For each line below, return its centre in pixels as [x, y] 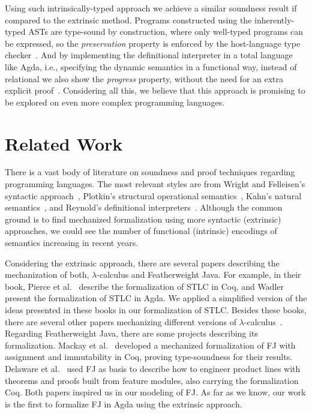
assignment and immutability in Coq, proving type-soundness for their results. [149, 357]
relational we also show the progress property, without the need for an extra [144, 78]
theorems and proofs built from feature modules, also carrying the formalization [152, 380]
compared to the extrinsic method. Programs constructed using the [128, 19]
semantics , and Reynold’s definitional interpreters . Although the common [144, 207]
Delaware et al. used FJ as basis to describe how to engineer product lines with [153, 368]
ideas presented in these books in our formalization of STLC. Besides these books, [156, 310]
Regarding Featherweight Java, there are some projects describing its [131, 333]
